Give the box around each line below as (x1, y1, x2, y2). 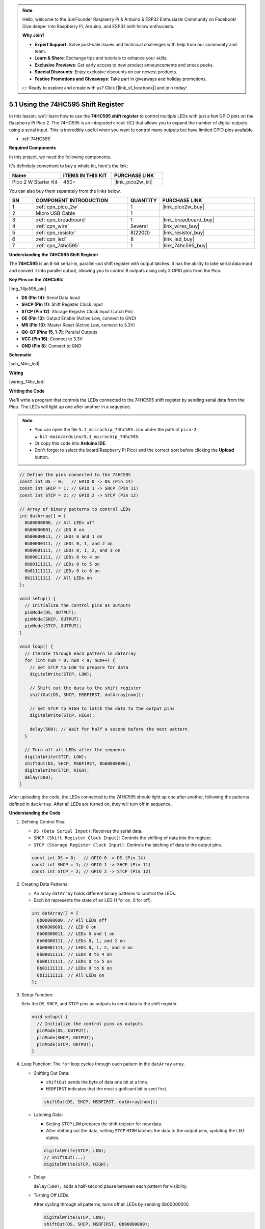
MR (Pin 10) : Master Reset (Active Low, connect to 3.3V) (21, 322, 135, 328)
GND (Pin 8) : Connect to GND (21, 343, 81, 349)
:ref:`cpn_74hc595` (35, 242, 79, 249)
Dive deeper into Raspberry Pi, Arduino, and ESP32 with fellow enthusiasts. (22, 23, 175, 29)
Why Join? (22, 32, 45, 38)
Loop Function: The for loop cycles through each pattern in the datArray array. (21, 1061, 185, 1067)
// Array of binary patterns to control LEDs (19, 506, 131, 512)
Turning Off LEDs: (33, 1192, 70, 1198)
